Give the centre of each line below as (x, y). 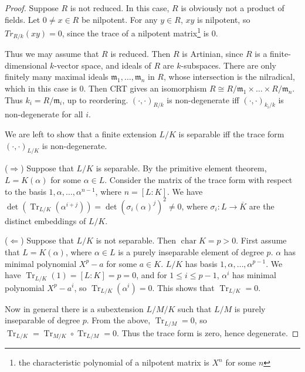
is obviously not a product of (233, 8)
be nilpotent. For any (119, 19)
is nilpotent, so (224, 19)
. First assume (261, 240)
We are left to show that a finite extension (81, 134)
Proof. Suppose (32, 8)
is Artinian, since (213, 54)
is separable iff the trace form (231, 134)
